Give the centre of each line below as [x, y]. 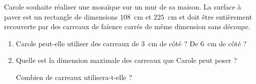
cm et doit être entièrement [210, 16]
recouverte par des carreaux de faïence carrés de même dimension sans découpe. [127, 26]
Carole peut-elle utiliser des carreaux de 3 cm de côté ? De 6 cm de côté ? [131, 43]
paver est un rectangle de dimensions [61, 16]
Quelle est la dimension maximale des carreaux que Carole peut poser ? [126, 60]
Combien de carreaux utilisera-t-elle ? [74, 77]
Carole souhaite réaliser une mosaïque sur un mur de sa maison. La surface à [123, 7]
